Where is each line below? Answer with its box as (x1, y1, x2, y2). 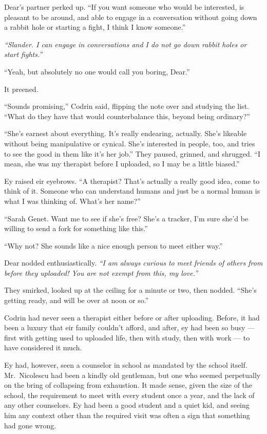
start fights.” (4, 49, 43, 60)
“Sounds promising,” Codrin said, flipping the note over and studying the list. (4, 101, 249, 111)
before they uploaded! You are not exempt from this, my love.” (4, 267, 198, 278)
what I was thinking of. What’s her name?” (4, 195, 141, 206)
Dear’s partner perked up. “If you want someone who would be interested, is (4, 2, 244, 12)
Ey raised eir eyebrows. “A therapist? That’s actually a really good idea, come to (4, 175, 260, 186)
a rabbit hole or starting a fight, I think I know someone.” (4, 22, 186, 32)
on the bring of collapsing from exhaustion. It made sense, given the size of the (4, 380, 253, 390)
